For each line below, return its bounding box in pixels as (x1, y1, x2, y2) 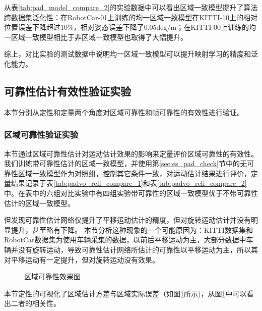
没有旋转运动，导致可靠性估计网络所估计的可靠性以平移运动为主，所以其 (18, 244, 258, 254)
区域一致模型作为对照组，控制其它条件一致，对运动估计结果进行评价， (18, 168, 251, 178)
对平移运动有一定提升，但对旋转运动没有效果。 (4, 254, 159, 265)
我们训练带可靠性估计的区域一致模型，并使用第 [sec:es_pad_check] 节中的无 (4, 158, 247, 169)
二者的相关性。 (11, 298, 60, 308)
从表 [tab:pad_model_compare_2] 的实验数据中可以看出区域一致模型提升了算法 (4, 2, 258, 12)
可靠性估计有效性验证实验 (4, 83, 131, 98)
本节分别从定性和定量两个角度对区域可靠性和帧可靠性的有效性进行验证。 (4, 107, 244, 117)
